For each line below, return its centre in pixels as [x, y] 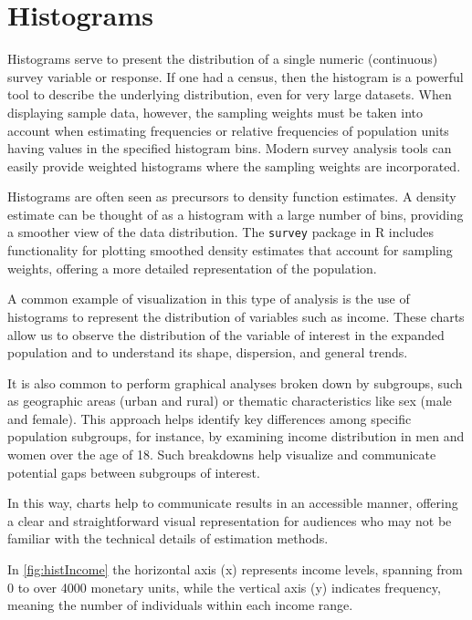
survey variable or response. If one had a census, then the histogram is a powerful [236, 76]
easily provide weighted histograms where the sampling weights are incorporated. [234, 165]
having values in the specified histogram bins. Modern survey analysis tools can [230, 148]
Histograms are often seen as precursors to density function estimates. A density [232, 196]
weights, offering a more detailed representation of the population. [192, 268]
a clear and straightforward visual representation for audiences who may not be [230, 520]
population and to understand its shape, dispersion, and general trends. [208, 352]
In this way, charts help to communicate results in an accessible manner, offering [233, 503]
